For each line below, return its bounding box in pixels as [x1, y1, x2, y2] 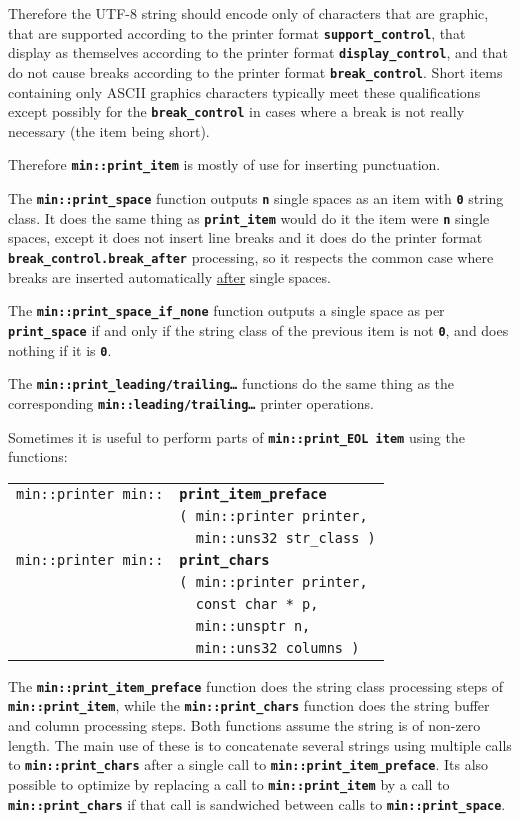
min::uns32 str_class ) [195, 529, 376, 546]
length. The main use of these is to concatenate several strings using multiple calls [8, 734, 512, 755]
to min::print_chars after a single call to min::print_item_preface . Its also [8, 754, 489, 775]
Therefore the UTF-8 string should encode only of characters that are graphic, [8, 3, 489, 23]
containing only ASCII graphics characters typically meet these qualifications [8, 81, 481, 102]
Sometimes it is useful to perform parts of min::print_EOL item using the [8, 426, 465, 447]
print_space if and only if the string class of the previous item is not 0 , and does [8, 319, 509, 340]
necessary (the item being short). [8, 120, 210, 141]
